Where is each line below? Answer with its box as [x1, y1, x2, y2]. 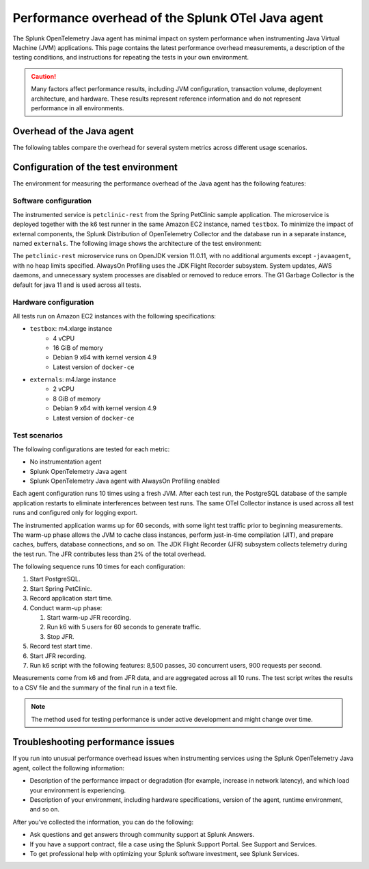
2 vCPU [53, 385, 74, 393]
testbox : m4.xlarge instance [29, 325, 113, 333]
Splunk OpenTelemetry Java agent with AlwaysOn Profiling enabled [29, 477, 220, 485]
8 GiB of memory [53, 394, 101, 403]
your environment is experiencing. [29, 786, 126, 794]
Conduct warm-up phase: [29, 603, 102, 612]
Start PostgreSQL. [29, 575, 81, 583]
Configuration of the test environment [12, 161, 178, 173]
